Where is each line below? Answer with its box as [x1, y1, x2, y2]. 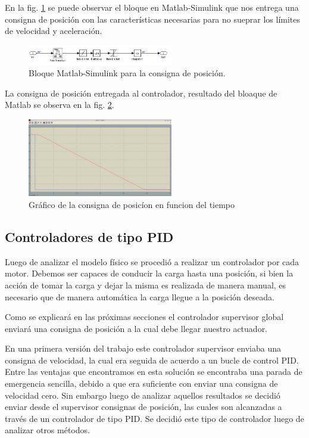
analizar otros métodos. [5, 424, 90, 436]
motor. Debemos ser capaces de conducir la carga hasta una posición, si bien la [5, 267, 294, 279]
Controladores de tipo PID [5, 227, 174, 246]
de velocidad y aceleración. [5, 24, 102, 37]
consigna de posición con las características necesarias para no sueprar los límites [5, 13, 301, 25]
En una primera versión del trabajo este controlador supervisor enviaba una [5, 342, 282, 355]
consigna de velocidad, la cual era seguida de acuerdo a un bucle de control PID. [5, 353, 299, 366]
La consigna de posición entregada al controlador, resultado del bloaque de [5, 86, 277, 99]
